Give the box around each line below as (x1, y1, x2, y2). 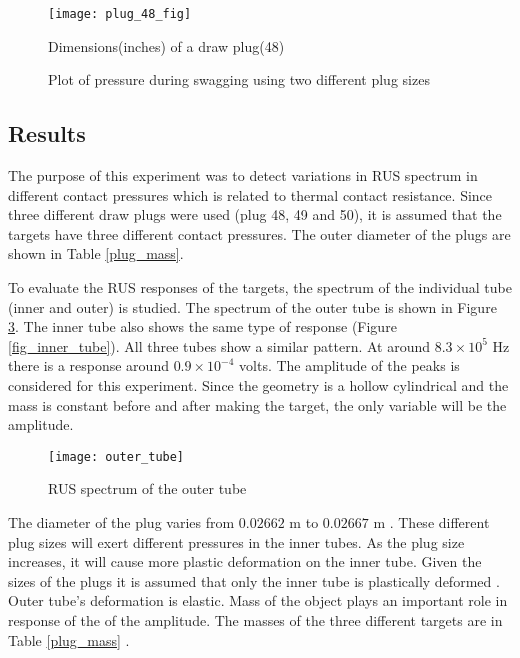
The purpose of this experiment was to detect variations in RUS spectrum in (8, 165, 478, 186)
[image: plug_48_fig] (48, 7, 192, 21)
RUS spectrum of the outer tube (48, 478, 247, 499)
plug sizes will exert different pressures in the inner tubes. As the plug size (8, 531, 465, 552)
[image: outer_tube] (48, 449, 185, 464)
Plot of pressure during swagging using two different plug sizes (48, 69, 430, 90)
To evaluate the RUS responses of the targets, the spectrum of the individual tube (8, 277, 512, 298)
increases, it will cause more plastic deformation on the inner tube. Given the (8, 551, 482, 572)
